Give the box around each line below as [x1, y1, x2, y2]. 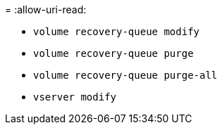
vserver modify [33, 91, 117, 103]
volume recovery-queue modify [33, 26, 200, 37]
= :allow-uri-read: [5, 4, 87, 15]
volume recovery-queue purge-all [33, 70, 218, 81]
